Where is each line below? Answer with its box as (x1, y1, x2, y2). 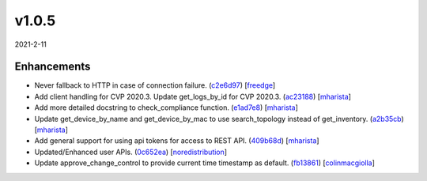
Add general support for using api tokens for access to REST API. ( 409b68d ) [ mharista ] (34, 136, 319, 145)
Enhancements (14, 60, 91, 74)
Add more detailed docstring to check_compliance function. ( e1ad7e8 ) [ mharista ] (34, 103, 298, 112)
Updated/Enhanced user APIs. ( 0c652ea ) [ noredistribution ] (34, 147, 228, 156)
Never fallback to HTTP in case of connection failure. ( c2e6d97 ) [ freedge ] (34, 81, 276, 90)
